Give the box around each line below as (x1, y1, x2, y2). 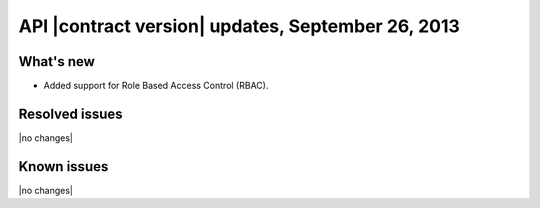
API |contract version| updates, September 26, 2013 (18, 15, 460, 37)
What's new (18, 53, 95, 70)
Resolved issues (18, 105, 124, 122)
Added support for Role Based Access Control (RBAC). (43, 80, 269, 92)
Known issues (18, 158, 109, 175)
